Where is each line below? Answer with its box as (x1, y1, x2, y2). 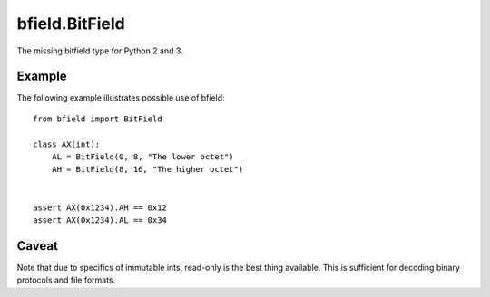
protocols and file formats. (16, 274, 116, 285)
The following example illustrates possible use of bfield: (16, 92, 226, 103)
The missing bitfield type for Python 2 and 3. (16, 45, 183, 56)
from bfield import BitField (33, 113, 162, 124)
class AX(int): (33, 139, 101, 149)
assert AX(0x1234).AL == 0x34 (33, 215, 168, 225)
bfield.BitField (16, 14, 126, 34)
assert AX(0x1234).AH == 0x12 (33, 202, 168, 213)
